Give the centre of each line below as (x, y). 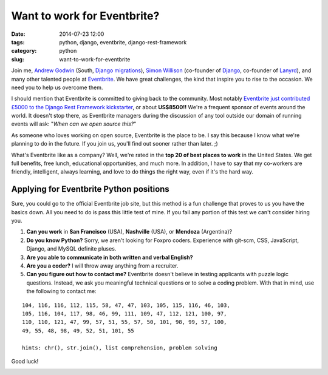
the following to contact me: (61, 291)
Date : (18, 34)
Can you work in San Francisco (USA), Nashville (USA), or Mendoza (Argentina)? (129, 232)
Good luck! (25, 361)
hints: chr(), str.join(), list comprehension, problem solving (120, 348)
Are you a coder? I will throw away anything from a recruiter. (102, 266)
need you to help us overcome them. (57, 87)
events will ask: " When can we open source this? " (74, 124)
